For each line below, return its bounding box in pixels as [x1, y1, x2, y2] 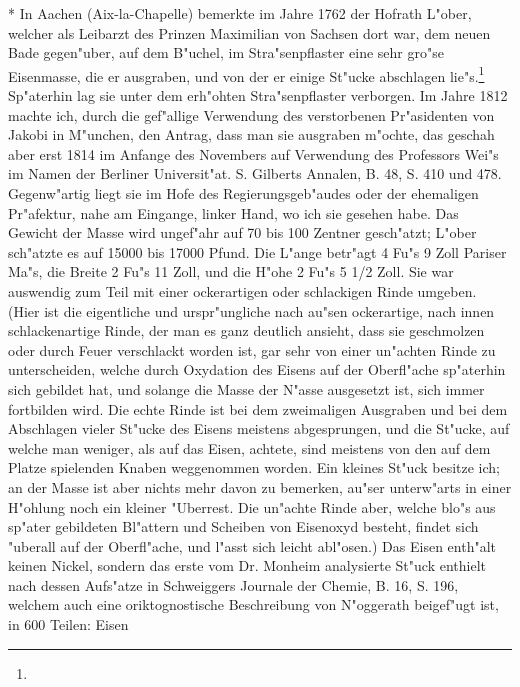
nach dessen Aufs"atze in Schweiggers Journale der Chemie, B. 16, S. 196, [8, 574, 459, 595]
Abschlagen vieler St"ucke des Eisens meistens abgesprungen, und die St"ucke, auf [8, 418, 510, 439]
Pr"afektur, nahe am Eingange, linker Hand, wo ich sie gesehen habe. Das [8, 202, 459, 223]
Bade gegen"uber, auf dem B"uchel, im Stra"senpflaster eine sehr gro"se [8, 42, 444, 63]
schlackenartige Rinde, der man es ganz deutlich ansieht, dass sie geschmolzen [8, 320, 485, 341]
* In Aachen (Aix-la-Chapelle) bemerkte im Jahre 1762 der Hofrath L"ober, [8, 3, 472, 23]
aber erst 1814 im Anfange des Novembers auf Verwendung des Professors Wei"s [8, 143, 499, 164]
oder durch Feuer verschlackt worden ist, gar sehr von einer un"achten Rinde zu [8, 339, 496, 360]
